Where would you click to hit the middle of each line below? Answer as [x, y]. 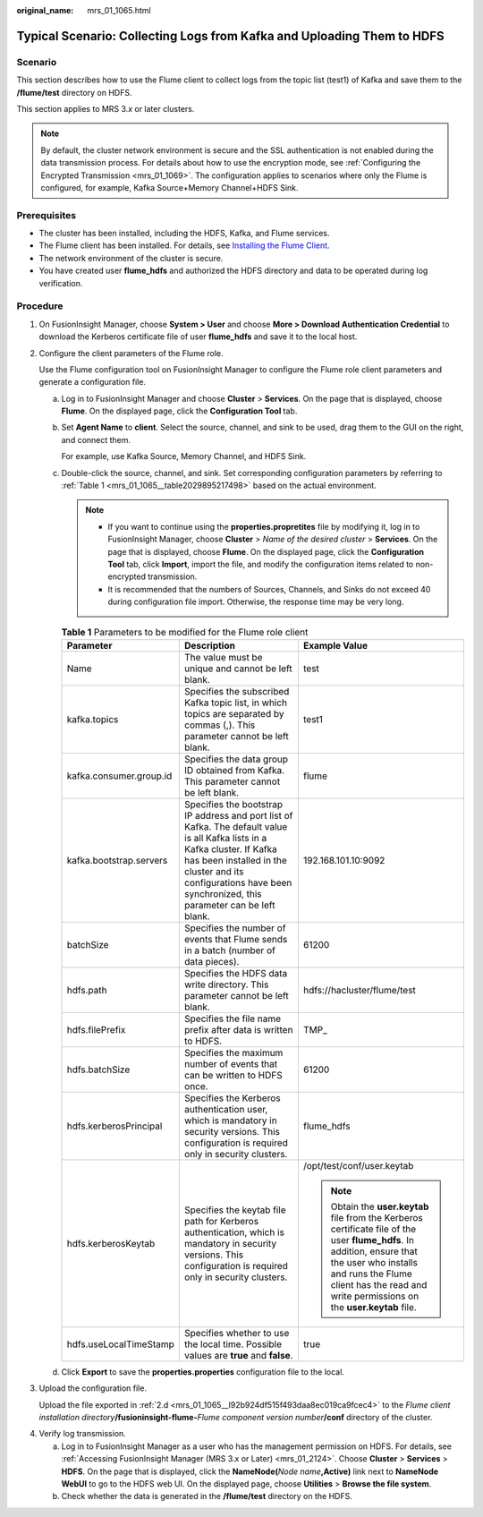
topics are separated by [234, 713]
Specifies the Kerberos [233, 1098]
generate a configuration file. [93, 382]
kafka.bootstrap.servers [117, 860]
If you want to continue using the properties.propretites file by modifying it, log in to [264, 526]
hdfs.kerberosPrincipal [114, 1126]
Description [210, 645]
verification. [61, 283]
